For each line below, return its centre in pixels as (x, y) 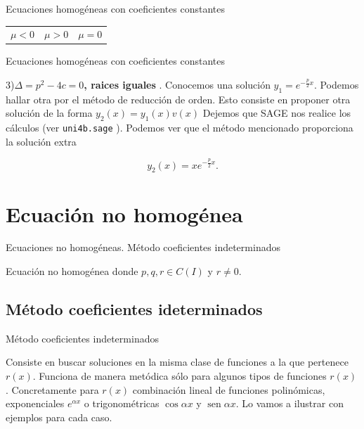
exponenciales (35, 403)
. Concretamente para (52, 389)
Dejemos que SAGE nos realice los (277, 113)
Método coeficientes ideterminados (134, 309)
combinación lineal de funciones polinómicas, (229, 389)
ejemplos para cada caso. (59, 417)
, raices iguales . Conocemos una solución (177, 85)
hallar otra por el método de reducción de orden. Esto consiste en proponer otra (178, 99)
